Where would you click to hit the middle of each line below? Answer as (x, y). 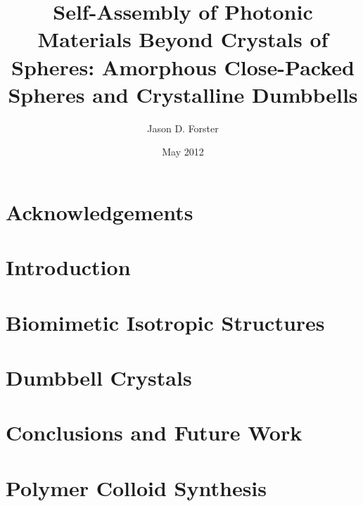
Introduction (68, 267)
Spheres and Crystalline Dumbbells (183, 94)
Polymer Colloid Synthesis (136, 487)
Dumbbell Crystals (99, 377)
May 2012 (183, 152)
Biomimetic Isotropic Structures (165, 322)
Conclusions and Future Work (154, 432)
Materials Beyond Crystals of (183, 39)
